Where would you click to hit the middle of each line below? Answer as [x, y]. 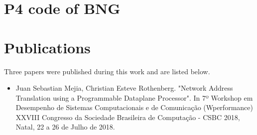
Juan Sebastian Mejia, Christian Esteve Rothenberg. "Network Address [124, 88]
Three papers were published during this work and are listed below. [107, 71]
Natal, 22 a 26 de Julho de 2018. [65, 127]
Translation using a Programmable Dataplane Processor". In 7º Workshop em [134, 97]
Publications [47, 47]
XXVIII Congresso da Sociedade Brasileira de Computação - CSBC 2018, [128, 117]
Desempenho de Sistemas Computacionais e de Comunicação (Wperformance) [134, 107]
